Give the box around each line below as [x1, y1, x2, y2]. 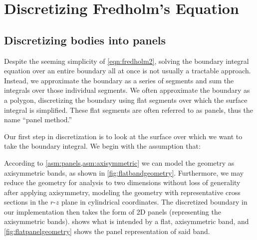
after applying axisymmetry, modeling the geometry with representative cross [4, 187, 241, 197]
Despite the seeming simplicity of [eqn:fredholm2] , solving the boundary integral [4, 55, 249, 66]
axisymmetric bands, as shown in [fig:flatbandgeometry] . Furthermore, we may [4, 167, 244, 178]
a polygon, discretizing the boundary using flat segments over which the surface [4, 94, 248, 105]
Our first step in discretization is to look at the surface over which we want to [4, 131, 243, 141]
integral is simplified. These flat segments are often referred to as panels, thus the [4, 104, 253, 115]
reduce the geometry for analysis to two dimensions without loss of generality [4, 177, 241, 188]
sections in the [4, 197, 48, 207]
